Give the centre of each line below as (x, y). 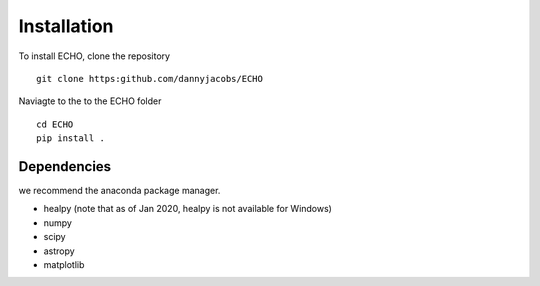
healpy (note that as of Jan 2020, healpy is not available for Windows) (187, 209)
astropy (59, 251)
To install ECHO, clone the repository (94, 56)
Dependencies (65, 166)
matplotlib (64, 264)
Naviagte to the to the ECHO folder (90, 101)
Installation (66, 26)
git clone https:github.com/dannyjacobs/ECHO (150, 78)
